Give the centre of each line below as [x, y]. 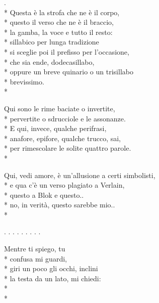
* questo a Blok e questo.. [44, 194]
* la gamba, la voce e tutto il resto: [58, 32]
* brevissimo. [24, 81]
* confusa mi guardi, [35, 258]
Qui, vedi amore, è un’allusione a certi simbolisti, [80, 175]
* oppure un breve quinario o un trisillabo [69, 72]
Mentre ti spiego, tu [35, 249]
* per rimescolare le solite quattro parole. [68, 148]
